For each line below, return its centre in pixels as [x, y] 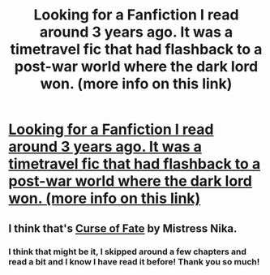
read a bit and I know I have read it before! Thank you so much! [134, 261]
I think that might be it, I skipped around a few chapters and [128, 251]
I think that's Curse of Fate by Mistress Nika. [123, 228]
